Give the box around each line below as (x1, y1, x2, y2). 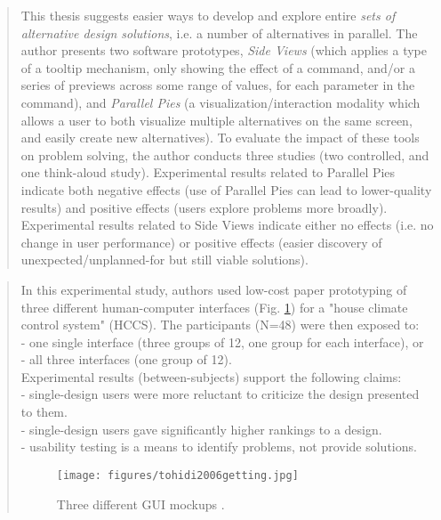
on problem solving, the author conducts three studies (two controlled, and (20, 145, 429, 164)
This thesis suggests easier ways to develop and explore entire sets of (20, 6, 396, 24)
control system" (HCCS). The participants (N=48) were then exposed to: (20, 315, 420, 334)
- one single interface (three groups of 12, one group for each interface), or (20, 332, 424, 351)
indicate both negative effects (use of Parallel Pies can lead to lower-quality (20, 180, 432, 199)
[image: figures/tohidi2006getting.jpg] (56, 468, 299, 482)
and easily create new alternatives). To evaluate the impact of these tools (20, 128, 420, 147)
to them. (20, 402, 68, 421)
